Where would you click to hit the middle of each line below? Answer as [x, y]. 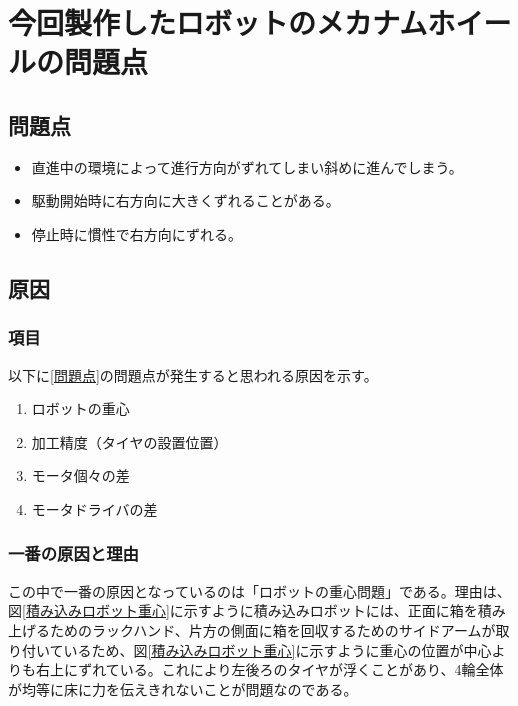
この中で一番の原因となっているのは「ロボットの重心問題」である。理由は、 [259, 590]
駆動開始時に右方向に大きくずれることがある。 [185, 200]
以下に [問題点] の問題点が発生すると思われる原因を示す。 [193, 374]
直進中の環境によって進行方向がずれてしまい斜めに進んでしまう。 [247, 166]
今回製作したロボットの [162, 22]
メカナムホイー [414, 22]
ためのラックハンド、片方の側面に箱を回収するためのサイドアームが [272, 629]
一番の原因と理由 [73, 553]
